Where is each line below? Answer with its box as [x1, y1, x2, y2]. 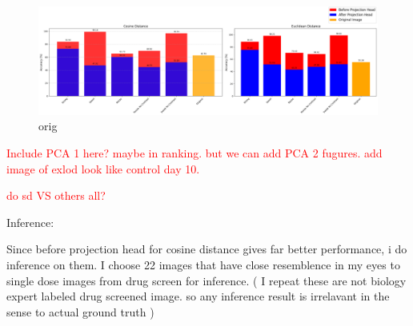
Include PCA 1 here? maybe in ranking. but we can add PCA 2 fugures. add [6, 145, 383, 161]
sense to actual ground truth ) [6, 303, 154, 320]
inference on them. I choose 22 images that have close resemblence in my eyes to [6, 256, 400, 272]
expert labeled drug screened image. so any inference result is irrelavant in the [6, 288, 390, 304]
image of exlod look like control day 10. [6, 160, 200, 177]
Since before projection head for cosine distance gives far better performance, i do [6, 241, 407, 257]
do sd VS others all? [6, 187, 106, 204]
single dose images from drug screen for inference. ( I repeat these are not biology [6, 272, 407, 288]
